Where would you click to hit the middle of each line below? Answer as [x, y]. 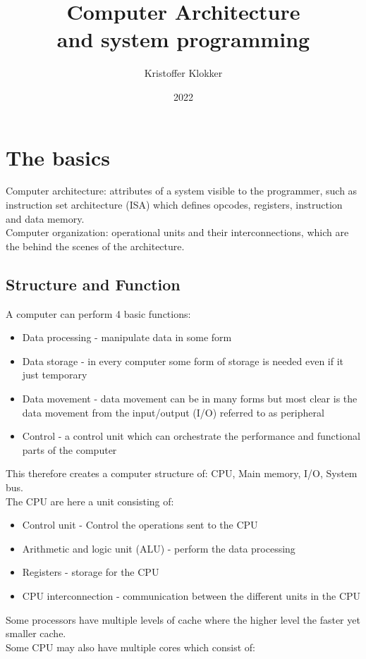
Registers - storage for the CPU [91, 572]
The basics [58, 157]
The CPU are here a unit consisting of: [90, 501]
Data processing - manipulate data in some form [127, 337]
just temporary [55, 375]
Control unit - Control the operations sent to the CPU [140, 525]
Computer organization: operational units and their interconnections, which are [177, 232]
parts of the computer [69, 449]
